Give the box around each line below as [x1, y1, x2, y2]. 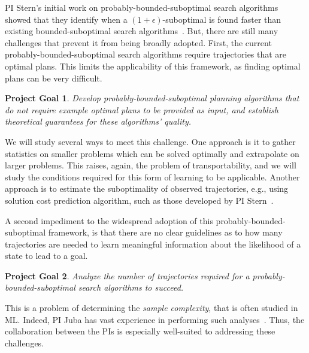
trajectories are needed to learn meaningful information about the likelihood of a [5, 237, 301, 250]
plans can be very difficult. [5, 71, 102, 84]
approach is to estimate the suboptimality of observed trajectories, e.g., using [5, 182, 289, 195]
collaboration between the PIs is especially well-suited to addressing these [5, 325, 275, 337]
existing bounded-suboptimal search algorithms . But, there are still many [5, 25, 278, 37]
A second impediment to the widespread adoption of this [5, 214, 213, 227]
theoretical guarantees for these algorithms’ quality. [5, 115, 191, 128]
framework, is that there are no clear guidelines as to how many [48, 226, 283, 239]
